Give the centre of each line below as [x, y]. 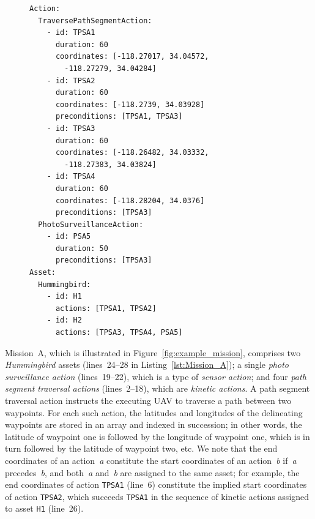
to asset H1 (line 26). [44, 508]
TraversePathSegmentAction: [95, 21]
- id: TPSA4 [71, 177]
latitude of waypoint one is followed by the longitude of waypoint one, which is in [157, 436]
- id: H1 [64, 297]
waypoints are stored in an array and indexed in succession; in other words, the [154, 424]
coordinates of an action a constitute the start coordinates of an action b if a [151, 460]
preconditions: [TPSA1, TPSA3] [119, 117]
